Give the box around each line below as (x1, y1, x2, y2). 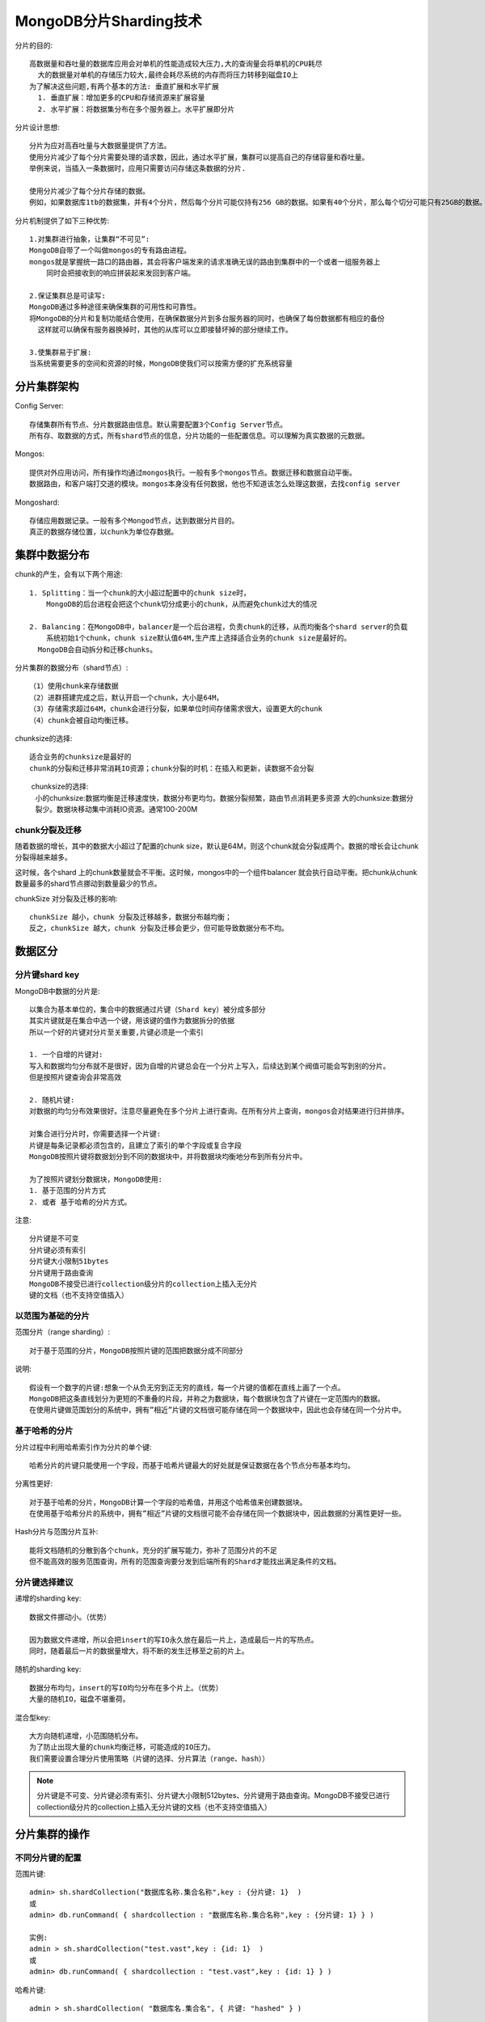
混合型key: (15, 1712, 51, 1722)
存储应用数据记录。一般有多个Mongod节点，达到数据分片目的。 (29, 516, 239, 525)
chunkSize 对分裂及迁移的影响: (15, 894, 118, 903)
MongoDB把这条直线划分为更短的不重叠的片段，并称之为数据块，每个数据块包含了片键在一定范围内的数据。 (29, 1394, 385, 1403)
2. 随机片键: (29, 1096, 75, 1105)
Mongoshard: (15, 497, 60, 507)
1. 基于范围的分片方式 (29, 1186, 107, 1195)
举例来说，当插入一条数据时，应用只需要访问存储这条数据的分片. (29, 164, 247, 173)
